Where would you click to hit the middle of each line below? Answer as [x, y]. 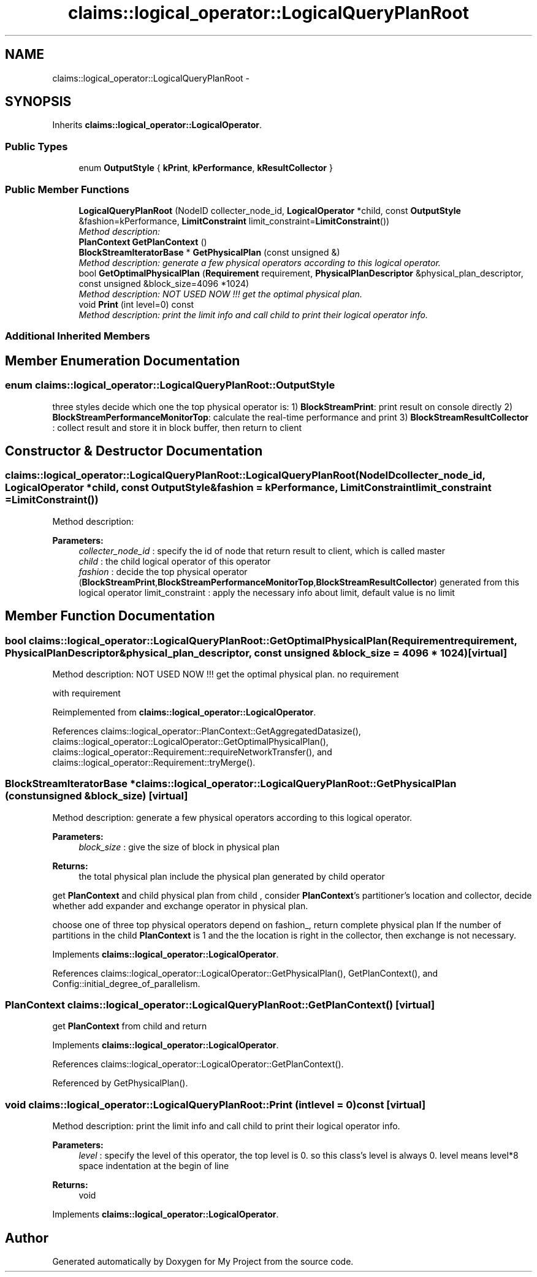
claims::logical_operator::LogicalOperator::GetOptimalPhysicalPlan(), [190, 741]
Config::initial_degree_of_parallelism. [126, 983]
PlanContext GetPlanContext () [143, 242]
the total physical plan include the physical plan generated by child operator [232, 876]
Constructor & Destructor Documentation [134, 451]
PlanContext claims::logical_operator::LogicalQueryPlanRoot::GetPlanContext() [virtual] [220, 1005]
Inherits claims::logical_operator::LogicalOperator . [157, 125]
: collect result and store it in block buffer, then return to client [177, 427]
